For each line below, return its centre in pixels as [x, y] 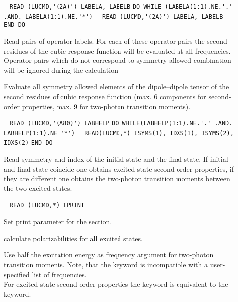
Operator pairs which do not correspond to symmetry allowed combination [118, 60]
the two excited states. [38, 188]
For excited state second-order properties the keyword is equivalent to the [116, 284]
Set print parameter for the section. [58, 221]
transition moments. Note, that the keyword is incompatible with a [106, 264]
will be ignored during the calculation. [62, 70]
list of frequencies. [59, 274]
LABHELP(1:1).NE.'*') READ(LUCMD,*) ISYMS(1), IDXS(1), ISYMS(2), [119, 133]
